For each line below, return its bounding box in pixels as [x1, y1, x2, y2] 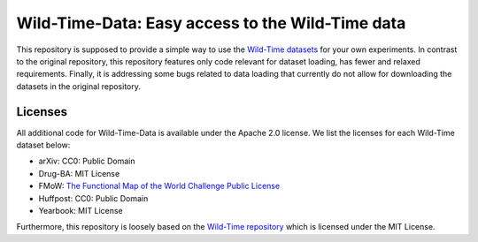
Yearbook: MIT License [38, 205, 123, 216]
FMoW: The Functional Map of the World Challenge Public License [38, 181, 281, 192]
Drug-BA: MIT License [38, 168, 120, 178]
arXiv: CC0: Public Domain [38, 155, 135, 167]
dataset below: [16, 140, 71, 150]
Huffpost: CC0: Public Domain [38, 193, 149, 203]
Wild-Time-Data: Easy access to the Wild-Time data [16, 13, 406, 33]
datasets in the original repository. [16, 80, 142, 92]
